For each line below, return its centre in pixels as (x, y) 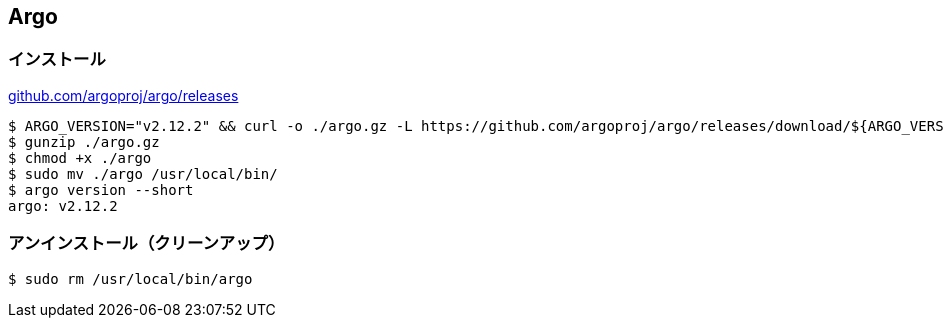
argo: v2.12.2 (63, 205)
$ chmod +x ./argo (80, 157)
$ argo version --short (101, 189)
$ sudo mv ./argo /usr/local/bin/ (143, 173)
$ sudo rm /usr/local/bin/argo (130, 278)
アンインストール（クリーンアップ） (146, 243)
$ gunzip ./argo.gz (84, 141)
